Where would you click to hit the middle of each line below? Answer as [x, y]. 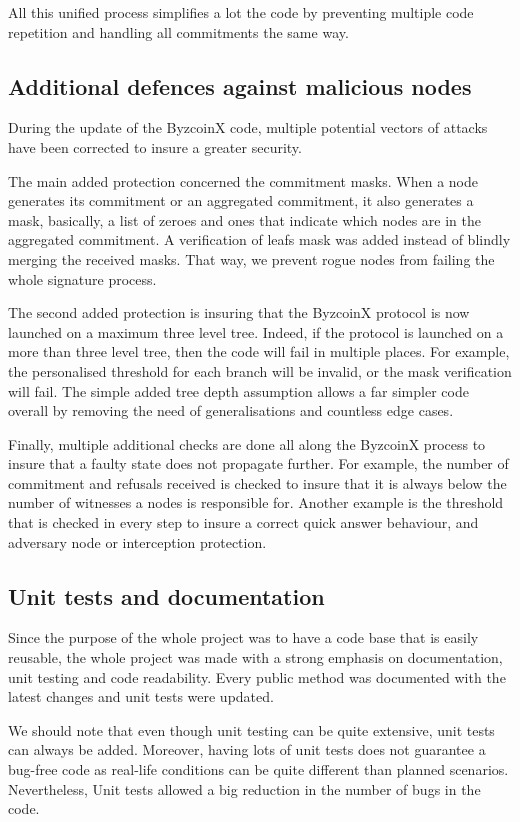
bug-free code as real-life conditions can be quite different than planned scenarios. [258, 769]
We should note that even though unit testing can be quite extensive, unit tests [251, 729]
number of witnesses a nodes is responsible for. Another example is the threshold [256, 502]
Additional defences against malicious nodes [240, 85]
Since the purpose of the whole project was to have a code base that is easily [243, 637]
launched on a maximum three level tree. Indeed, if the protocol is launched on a [256, 331]
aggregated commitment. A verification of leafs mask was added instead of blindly [259, 239]
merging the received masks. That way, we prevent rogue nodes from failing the [251, 258]
